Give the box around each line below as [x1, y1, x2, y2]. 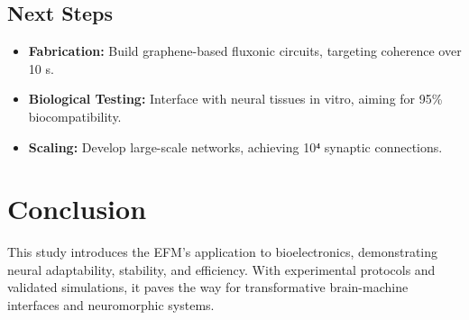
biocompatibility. [28, 106, 122, 125]
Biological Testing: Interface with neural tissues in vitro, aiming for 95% [28, 89, 443, 108]
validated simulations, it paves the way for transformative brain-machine [7, 278, 409, 297]
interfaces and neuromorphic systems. [7, 296, 215, 315]
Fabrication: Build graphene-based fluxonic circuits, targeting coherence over [28, 41, 462, 60]
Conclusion [7, 190, 147, 227]
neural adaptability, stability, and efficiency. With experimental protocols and [7, 260, 436, 279]
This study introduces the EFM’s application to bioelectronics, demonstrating [7, 242, 438, 261]
